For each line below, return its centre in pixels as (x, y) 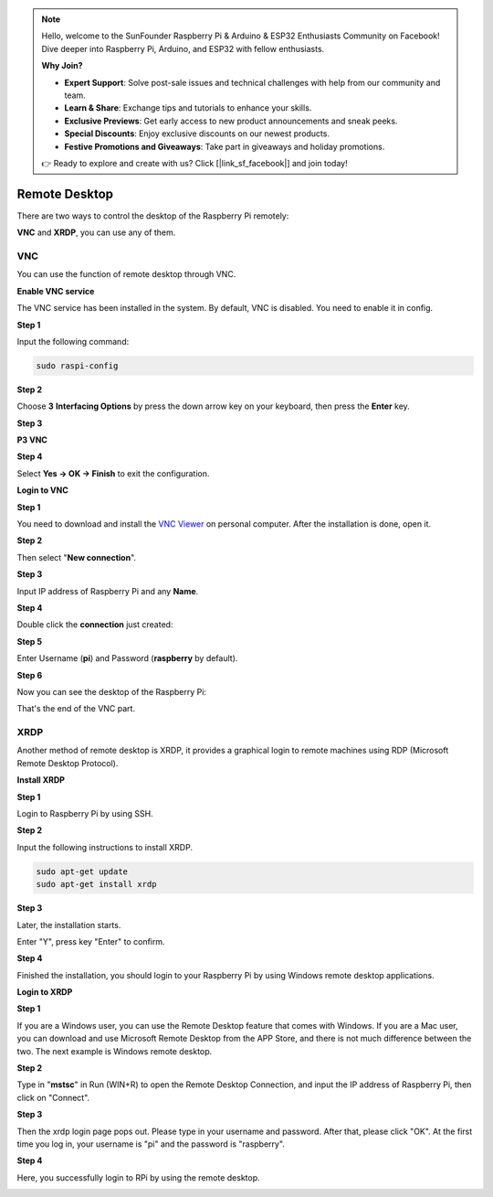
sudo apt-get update (82, 871)
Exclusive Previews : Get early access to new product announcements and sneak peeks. (231, 121)
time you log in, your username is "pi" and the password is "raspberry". (151, 1144)
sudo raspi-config (77, 365)
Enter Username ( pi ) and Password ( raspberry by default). (127, 658)
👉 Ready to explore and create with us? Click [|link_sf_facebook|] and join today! (194, 163)
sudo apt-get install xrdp (96, 884)
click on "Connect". (53, 1097)
